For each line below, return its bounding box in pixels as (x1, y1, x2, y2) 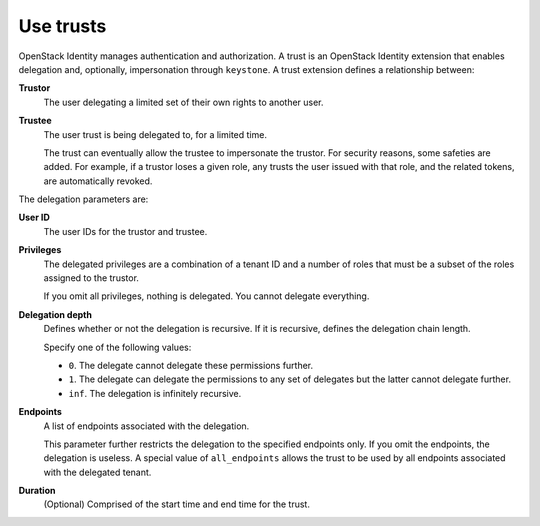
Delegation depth (18, 308, 92, 320)
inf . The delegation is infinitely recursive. (68, 387, 242, 399)
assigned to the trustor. (43, 272, 140, 284)
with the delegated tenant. (43, 466, 152, 478)
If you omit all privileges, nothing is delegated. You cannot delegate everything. (43, 290, 370, 302)
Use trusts (18, 15, 107, 37)
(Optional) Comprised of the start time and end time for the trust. (43, 498, 310, 510)
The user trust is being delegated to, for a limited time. (43, 128, 267, 140)
